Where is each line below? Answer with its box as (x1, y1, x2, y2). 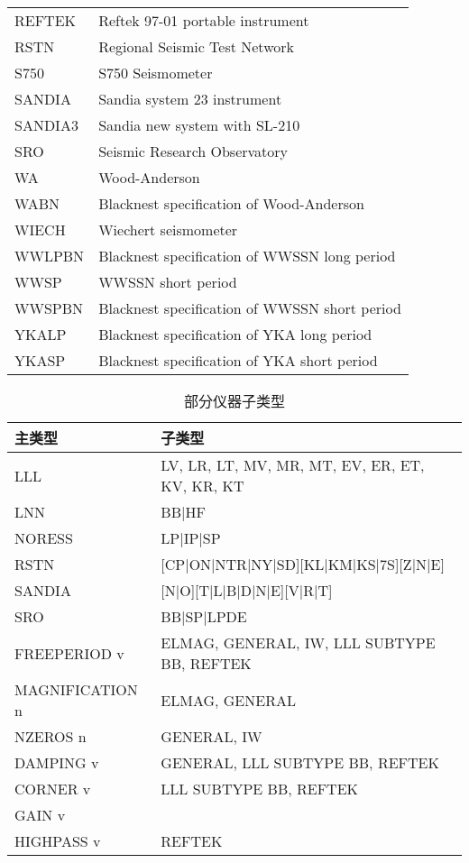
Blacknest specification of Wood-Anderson (98, 193, 364, 214)
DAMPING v (14, 752, 99, 773)
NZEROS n (14, 726, 87, 747)
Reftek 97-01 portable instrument (98, 10, 309, 31)
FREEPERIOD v (14, 642, 124, 664)
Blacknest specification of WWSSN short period (98, 298, 401, 318)
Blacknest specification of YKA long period (98, 324, 372, 344)
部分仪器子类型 (183, 390, 285, 411)
